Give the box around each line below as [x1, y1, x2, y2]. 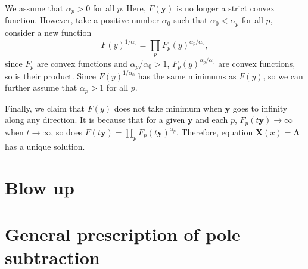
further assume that [5, 81, 77, 94]
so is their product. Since [5, 69, 97, 82]
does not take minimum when [114, 101, 222, 114]
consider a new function [5, 26, 92, 38]
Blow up [5, 175, 74, 199]
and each [195, 113, 228, 126]
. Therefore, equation [176, 125, 253, 138]
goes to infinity [232, 101, 288, 114]
